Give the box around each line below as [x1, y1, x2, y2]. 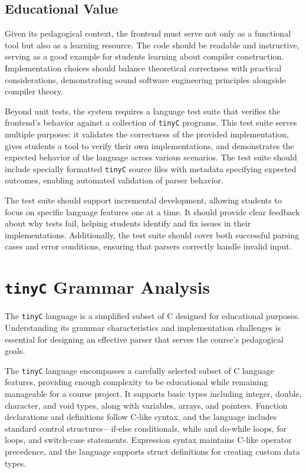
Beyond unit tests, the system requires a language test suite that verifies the [5, 104, 281, 117]
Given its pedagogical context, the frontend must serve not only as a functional [5, 27, 291, 40]
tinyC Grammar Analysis [5, 275, 210, 299]
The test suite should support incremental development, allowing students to [5, 194, 282, 206]
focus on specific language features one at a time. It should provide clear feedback [5, 205, 300, 218]
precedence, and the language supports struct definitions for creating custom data [5, 445, 300, 457]
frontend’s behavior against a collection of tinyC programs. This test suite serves [5, 116, 297, 129]
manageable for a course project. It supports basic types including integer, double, [5, 387, 302, 399]
